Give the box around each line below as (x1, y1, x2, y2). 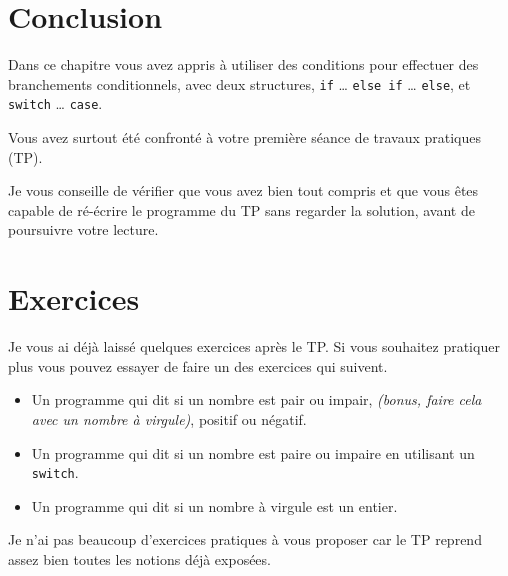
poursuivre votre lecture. (8, 219, 159, 240)
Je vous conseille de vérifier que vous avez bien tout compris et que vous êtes (8, 180, 479, 201)
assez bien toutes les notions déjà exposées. (8, 548, 271, 569)
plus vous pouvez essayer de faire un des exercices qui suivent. (8, 355, 388, 376)
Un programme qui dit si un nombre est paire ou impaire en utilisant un (31, 442, 475, 463)
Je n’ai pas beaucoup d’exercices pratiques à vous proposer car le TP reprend (8, 529, 482, 550)
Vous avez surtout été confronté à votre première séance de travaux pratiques (8, 127, 482, 148)
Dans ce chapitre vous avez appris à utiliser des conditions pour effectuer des (8, 54, 479, 75)
